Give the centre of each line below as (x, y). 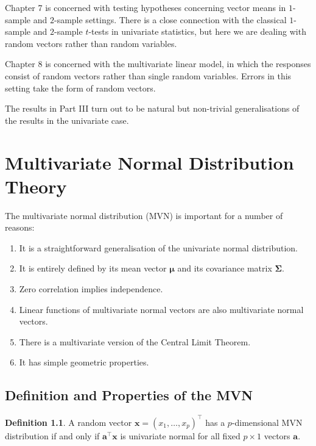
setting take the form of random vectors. (80, 88)
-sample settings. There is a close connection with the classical (170, 19)
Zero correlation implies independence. (91, 289)
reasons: (20, 227)
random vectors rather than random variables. (91, 43)
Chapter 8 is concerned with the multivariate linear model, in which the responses (158, 64)
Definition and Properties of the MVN (129, 395)
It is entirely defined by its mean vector (93, 268)
